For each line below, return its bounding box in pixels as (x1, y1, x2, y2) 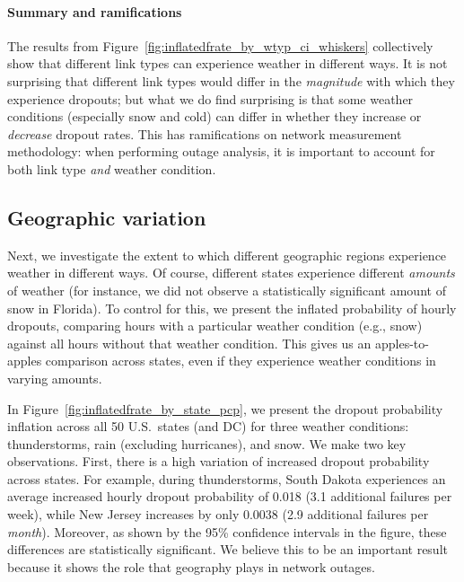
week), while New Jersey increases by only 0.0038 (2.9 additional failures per (7, 505, 429, 524)
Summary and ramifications (7, 2, 182, 21)
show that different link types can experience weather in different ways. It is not (7, 54, 448, 73)
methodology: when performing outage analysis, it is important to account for (7, 142, 435, 161)
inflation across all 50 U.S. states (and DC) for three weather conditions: (7, 417, 409, 436)
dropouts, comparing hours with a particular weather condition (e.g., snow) (7, 316, 423, 335)
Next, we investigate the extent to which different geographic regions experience (7, 245, 447, 264)
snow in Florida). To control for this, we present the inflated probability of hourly (7, 298, 457, 317)
